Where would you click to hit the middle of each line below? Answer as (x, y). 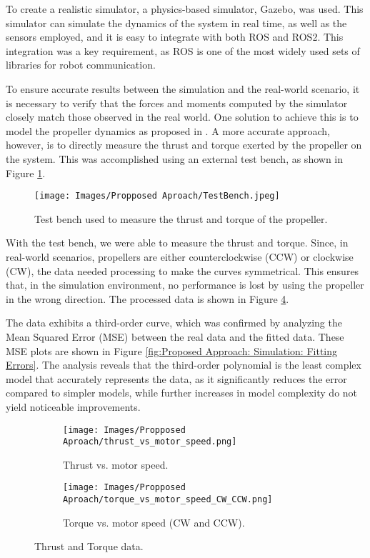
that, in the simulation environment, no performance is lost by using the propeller (185, 285)
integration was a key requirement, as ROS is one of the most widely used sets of (183, 50)
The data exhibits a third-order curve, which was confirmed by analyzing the (174, 323)
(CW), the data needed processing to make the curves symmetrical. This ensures (182, 270)
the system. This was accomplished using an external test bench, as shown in (175, 158)
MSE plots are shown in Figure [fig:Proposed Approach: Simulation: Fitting (172, 350)
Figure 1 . (26, 173)
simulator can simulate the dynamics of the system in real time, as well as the (176, 23)
